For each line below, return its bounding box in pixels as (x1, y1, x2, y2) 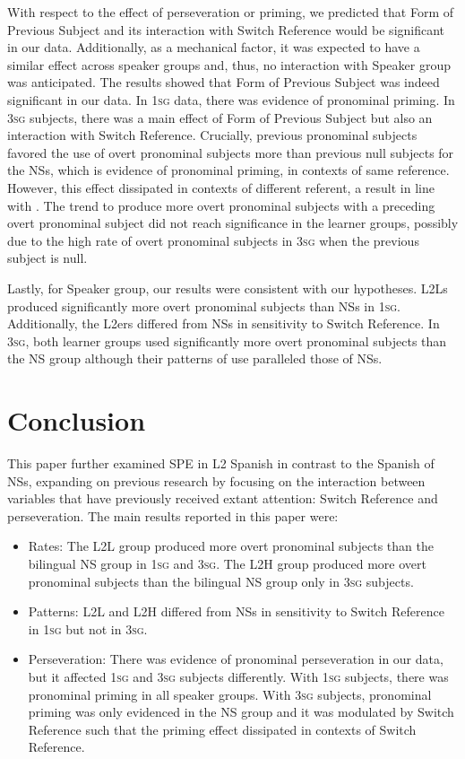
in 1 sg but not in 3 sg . (28, 619, 148, 638)
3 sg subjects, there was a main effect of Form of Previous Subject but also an (7, 108, 433, 126)
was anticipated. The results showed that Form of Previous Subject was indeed (7, 73, 440, 92)
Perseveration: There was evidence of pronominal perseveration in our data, (28, 650, 443, 668)
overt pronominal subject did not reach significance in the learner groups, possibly (7, 214, 459, 232)
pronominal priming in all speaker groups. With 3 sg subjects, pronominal (28, 685, 432, 703)
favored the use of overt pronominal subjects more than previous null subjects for (7, 143, 454, 161)
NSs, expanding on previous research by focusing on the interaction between (7, 471, 426, 490)
